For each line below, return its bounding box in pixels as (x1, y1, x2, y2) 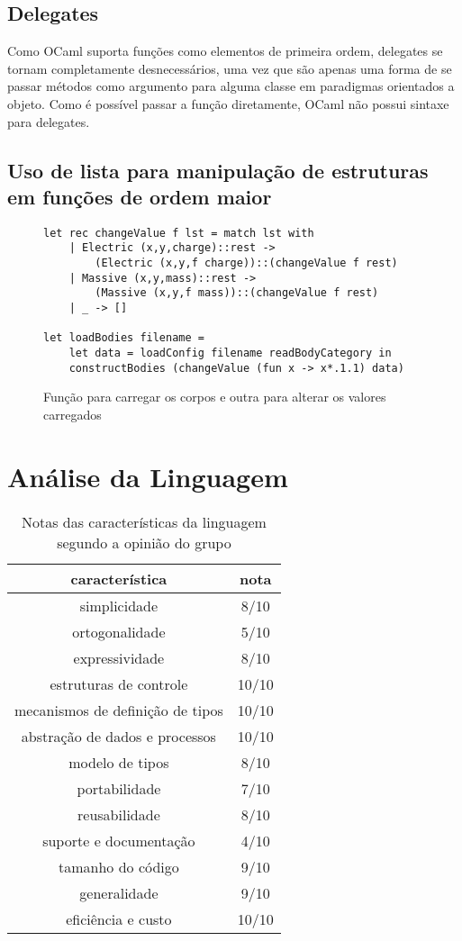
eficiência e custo (66, 908, 172, 929)
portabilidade (77, 777, 161, 799)
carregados (43, 404, 102, 423)
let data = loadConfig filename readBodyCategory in (68, 347, 392, 360)
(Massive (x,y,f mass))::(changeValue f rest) (95, 286, 379, 300)
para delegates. (7, 112, 90, 131)
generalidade (79, 882, 159, 903)
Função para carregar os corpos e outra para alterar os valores (43, 387, 386, 406)
